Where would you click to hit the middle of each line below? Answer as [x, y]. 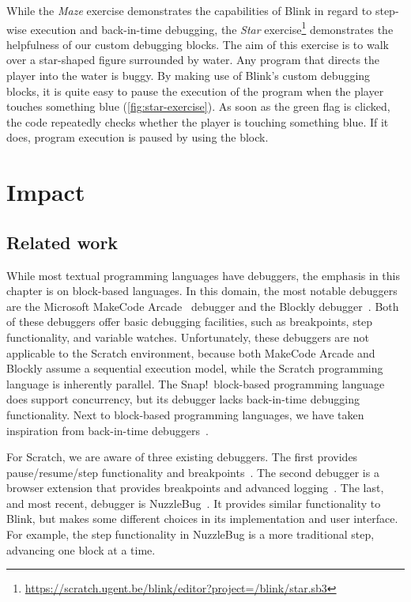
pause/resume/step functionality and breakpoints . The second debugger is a [193, 472]
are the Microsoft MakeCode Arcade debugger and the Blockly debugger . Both [203, 306]
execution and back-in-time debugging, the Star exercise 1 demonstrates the [212, 28]
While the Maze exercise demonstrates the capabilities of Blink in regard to [189, 10]
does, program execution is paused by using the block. [138, 137]
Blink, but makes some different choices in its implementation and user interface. [202, 519]
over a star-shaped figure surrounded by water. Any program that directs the [193, 60]
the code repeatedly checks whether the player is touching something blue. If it [198, 121]
